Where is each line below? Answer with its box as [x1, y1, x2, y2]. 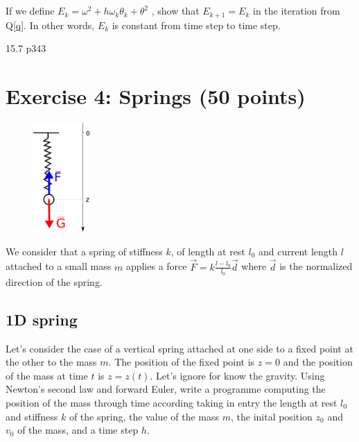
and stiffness [6, 409, 58, 423]
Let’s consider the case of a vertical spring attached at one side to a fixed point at [6, 341, 353, 355]
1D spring [6, 308, 78, 330]
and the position [283, 355, 353, 369]
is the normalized [279, 259, 353, 273]
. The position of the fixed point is [108, 355, 255, 369]
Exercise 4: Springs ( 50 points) [6, 82, 306, 110]
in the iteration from [253, 3, 340, 18]
